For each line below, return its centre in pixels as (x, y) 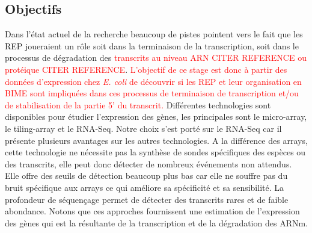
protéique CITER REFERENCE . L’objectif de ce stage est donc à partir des (146, 69)
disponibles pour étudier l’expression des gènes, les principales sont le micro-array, (156, 116)
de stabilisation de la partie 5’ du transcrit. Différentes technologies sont (138, 104)
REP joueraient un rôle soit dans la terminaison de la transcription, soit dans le (152, 45)
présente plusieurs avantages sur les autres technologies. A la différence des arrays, (156, 140)
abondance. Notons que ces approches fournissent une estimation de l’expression (152, 211)
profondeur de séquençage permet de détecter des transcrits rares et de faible (147, 199)
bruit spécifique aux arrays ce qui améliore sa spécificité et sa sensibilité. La (145, 187)
